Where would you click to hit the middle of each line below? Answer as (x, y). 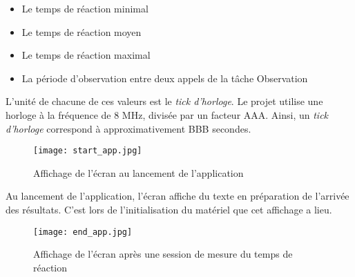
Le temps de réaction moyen (81, 31)
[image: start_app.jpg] (88, 151)
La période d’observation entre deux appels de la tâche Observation (165, 78)
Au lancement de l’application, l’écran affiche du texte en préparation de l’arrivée (177, 196)
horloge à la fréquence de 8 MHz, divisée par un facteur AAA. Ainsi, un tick (167, 114)
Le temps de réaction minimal (85, 8)
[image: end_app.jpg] (83, 232)
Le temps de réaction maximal (86, 55)
